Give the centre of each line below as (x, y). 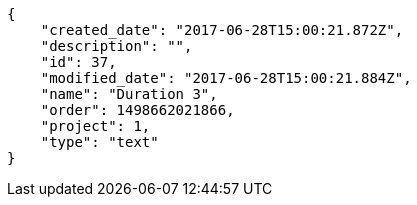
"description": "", (116, 46)
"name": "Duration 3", (129, 94)
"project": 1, (95, 126)
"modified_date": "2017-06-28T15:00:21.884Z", (226, 78)
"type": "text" (99, 142)
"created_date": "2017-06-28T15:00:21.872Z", (222, 30)
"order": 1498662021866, (137, 110)
